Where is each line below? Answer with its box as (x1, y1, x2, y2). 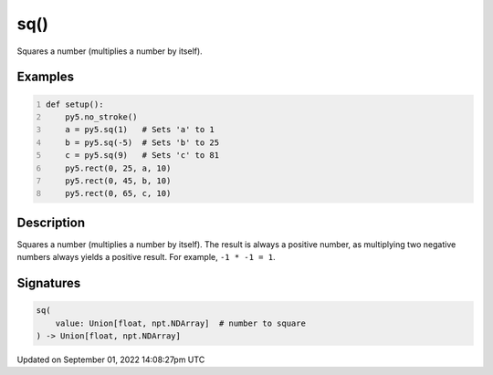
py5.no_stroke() (65, 111, 138, 122)
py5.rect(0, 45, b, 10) (65, 175, 172, 186)
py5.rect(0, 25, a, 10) (65, 162, 172, 173)
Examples (16, 69, 75, 85)
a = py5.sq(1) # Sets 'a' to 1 (65, 124, 215, 135)
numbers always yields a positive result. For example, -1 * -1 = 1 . (16, 252, 276, 263)
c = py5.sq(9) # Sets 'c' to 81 (65, 151, 219, 161)
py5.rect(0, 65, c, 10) (65, 188, 172, 199)
